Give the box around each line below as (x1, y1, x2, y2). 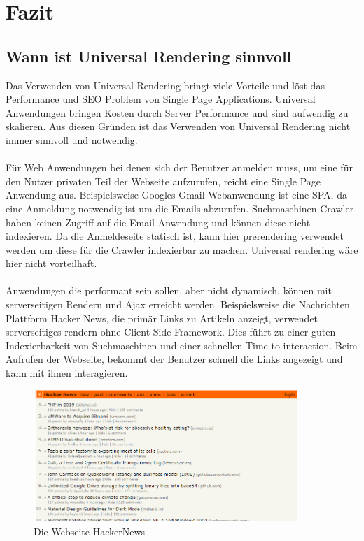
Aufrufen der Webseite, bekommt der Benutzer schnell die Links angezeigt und (6, 352, 343, 366)
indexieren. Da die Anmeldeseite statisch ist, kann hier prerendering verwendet (6, 229, 344, 243)
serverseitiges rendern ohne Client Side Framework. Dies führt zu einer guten (6, 324, 336, 339)
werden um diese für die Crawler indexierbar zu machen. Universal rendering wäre (6, 242, 358, 257)
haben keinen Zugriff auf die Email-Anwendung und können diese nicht (6, 215, 311, 229)
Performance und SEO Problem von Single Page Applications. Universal (6, 92, 316, 106)
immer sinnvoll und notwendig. (6, 132, 138, 147)
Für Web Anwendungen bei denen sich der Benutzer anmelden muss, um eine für (6, 160, 353, 175)
